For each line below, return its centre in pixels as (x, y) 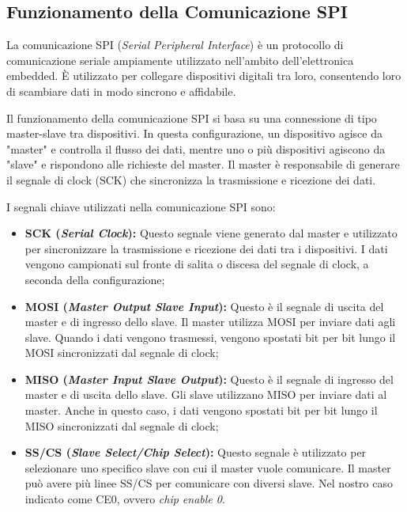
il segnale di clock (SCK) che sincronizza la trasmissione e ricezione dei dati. (191, 179)
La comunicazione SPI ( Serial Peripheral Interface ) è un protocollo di (175, 45)
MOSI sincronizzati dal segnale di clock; (122, 353)
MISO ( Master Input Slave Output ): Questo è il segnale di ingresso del (209, 379)
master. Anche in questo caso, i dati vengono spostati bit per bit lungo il (201, 410)
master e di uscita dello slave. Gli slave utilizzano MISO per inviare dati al (206, 394)
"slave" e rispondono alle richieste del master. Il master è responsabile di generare (203, 164)
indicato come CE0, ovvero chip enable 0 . (125, 499)
